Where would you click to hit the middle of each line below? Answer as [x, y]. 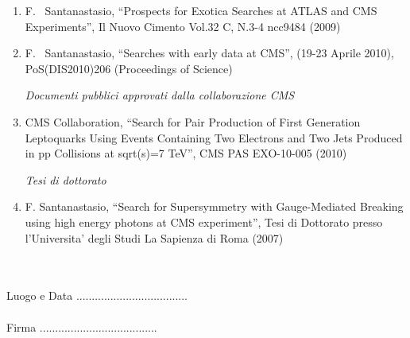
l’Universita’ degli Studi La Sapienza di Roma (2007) [154, 237]
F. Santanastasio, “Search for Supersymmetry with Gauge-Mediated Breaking [214, 206]
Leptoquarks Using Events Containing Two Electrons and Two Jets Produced [214, 137]
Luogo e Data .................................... [97, 295]
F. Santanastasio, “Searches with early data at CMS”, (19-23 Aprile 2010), [209, 53]
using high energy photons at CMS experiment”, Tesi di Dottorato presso [204, 221]
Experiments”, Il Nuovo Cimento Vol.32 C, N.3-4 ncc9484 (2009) [183, 26]
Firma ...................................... [82, 326]
